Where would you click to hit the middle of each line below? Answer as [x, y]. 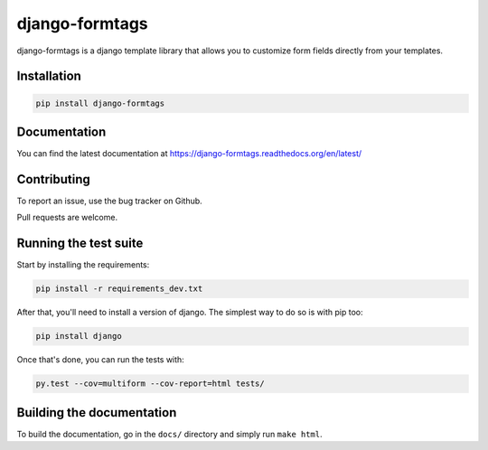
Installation [49, 76]
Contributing [53, 179]
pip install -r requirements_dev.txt [119, 289]
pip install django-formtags [100, 103]
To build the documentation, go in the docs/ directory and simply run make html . [169, 434]
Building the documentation [97, 412]
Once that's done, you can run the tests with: [100, 360]
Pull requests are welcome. [67, 218]
